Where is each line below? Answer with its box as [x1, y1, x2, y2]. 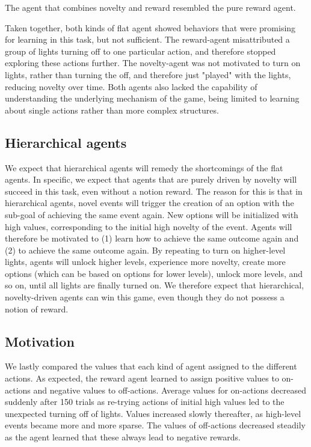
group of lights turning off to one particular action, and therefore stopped [5, 44, 276, 57]
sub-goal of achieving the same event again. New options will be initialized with [5, 208, 298, 220]
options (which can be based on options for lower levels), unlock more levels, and [5, 267, 303, 279]
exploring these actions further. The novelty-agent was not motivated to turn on [5, 56, 301, 69]
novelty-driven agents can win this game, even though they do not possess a [5, 291, 285, 303]
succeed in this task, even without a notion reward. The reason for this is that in [5, 184, 303, 197]
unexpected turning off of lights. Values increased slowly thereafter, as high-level [5, 407, 301, 419]
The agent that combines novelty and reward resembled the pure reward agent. [5, 1, 296, 13]
